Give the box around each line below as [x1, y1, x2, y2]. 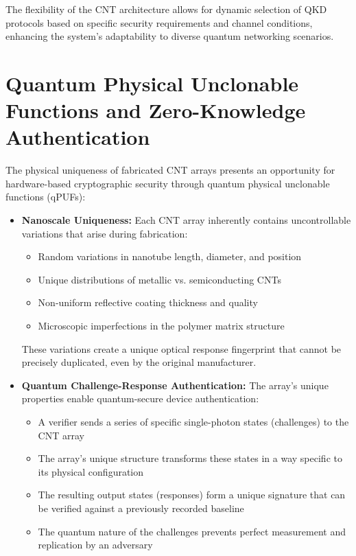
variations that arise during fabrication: [21, 226, 188, 240]
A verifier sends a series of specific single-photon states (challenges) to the [38, 415, 349, 428]
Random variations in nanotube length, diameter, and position [38, 249, 302, 264]
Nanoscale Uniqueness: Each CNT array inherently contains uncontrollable [21, 213, 351, 227]
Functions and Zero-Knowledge [5, 96, 306, 124]
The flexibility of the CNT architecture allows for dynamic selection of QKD [5, 2, 327, 16]
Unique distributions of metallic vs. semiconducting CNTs [38, 272, 281, 286]
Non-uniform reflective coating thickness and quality [38, 295, 258, 310]
